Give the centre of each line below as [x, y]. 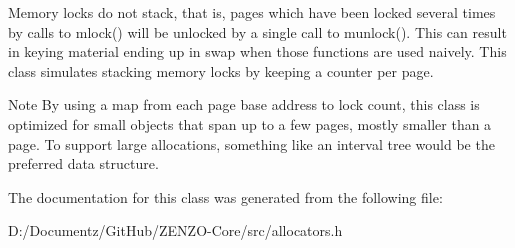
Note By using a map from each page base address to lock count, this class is [244, 104]
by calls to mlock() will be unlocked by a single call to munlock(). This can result [257, 31]
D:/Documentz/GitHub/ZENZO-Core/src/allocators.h [175, 230]
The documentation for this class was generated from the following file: [225, 196]
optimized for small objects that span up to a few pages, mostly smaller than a [250, 123]
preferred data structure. [83, 163]
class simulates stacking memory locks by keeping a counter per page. [221, 70]
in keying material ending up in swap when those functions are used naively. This [257, 51]
